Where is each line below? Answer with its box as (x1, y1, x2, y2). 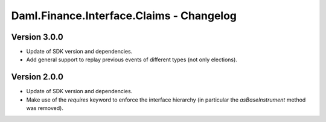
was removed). (26, 105, 63, 112)
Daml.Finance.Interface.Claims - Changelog (11, 9, 237, 22)
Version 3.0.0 (11, 32, 63, 42)
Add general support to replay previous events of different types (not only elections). (26, 56, 238, 63)
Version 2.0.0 (11, 72, 63, 82)
